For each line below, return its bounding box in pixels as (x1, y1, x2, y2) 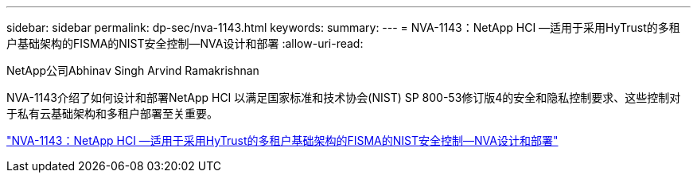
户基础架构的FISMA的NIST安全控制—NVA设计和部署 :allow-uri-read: (6, 37, 364, 50)
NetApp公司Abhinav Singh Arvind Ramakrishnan (6, 64, 259, 77)
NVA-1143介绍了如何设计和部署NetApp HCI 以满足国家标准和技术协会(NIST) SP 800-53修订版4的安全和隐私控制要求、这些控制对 (6, 91, 681, 104)
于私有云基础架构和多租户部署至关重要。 (6, 107, 218, 120)
